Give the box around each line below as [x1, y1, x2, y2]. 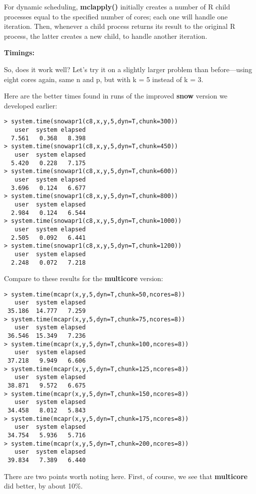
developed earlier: [4, 100, 58, 110]
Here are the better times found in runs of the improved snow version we [4, 91, 228, 101]
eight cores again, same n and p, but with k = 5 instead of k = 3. [4, 74, 203, 84]
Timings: [4, 47, 35, 58]
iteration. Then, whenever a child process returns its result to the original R [4, 21, 235, 31]
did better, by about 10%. [4, 481, 83, 491]
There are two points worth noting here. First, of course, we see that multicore [4, 471, 248, 481]
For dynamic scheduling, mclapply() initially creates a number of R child [4, 1, 230, 11]
